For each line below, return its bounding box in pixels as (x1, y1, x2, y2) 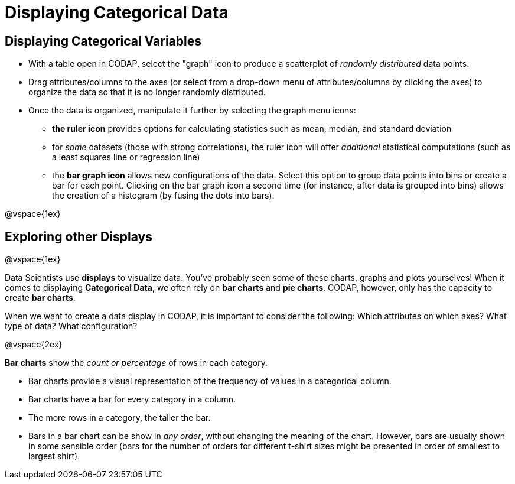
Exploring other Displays (5, 229, 152, 244)
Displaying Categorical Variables (5, 33, 202, 48)
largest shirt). (28, 451, 80, 462)
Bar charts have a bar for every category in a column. (28, 394, 236, 405)
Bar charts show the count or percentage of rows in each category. (5, 358, 268, 368)
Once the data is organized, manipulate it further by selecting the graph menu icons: (28, 105, 356, 116)
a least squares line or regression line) (52, 152, 200, 163)
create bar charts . (5, 293, 76, 303)
